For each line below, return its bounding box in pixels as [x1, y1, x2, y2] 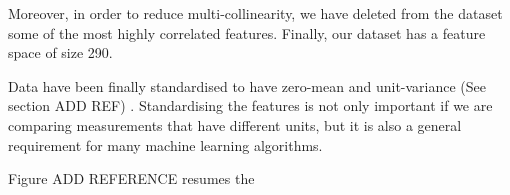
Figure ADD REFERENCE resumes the [8, 168, 255, 189]
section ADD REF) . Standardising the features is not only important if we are [8, 95, 493, 116]
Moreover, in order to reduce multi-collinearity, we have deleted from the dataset [8, 3, 503, 23]
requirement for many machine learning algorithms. [8, 134, 323, 155]
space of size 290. [8, 42, 113, 63]
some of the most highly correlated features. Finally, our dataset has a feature [8, 22, 486, 43]
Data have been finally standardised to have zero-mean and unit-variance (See [8, 75, 487, 96]
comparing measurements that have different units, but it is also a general [8, 114, 462, 135]
